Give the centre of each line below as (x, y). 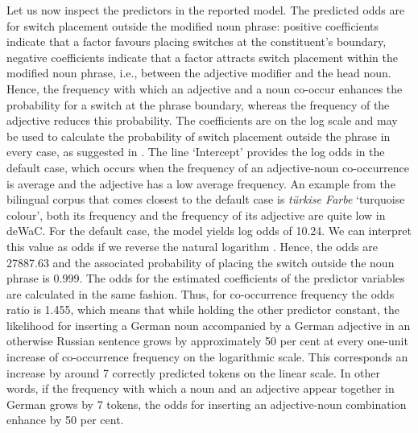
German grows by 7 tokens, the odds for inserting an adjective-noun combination (207, 404)
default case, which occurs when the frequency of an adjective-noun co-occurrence (208, 167)
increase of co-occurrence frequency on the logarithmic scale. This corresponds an (207, 357)
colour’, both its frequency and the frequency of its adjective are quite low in (196, 214)
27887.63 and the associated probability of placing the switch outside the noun (201, 262)
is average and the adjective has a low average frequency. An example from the (201, 183)
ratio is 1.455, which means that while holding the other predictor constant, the (203, 309)
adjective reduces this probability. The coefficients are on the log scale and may (202, 120)
